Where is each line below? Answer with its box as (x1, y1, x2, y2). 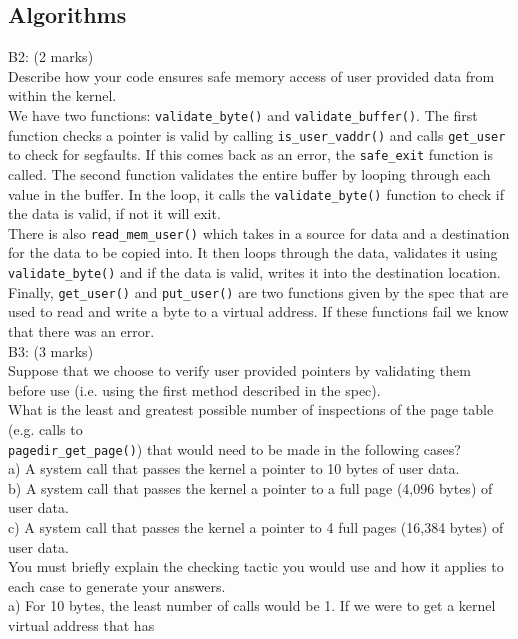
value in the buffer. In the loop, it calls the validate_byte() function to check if (8, 183, 505, 204)
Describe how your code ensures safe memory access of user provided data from (8, 65, 495, 86)
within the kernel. (8, 85, 117, 106)
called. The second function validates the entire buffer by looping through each (8, 163, 491, 184)
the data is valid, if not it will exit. (8, 203, 221, 224)
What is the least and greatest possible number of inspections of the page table (8, 399, 494, 420)
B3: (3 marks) (8, 340, 94, 361)
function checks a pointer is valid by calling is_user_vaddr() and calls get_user (8, 124, 506, 145)
